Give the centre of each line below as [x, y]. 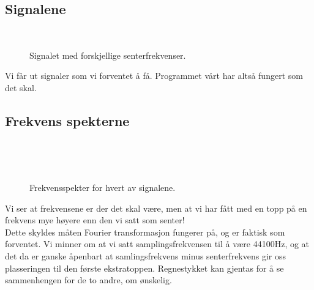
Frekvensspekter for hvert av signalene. [103, 187]
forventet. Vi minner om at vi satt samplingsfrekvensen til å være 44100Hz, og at [157, 244]
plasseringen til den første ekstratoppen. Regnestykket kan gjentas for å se [144, 268]
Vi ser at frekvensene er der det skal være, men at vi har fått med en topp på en [156, 208]
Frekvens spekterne [67, 120]
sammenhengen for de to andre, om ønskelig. [88, 280]
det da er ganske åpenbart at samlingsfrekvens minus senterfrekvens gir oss [146, 255]
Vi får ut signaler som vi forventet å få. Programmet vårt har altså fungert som [154, 76]
